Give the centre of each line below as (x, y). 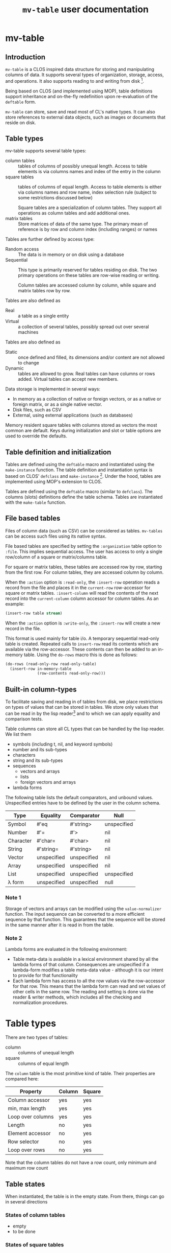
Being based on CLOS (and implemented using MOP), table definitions (79, 91)
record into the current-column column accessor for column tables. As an (82, 598)
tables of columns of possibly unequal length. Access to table (83, 166)
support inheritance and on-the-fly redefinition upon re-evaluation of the (81, 96)
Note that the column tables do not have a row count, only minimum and (81, 1163)
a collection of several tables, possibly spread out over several (83, 327)
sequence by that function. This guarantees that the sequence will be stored (85, 920)
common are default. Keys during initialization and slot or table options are (83, 431)
